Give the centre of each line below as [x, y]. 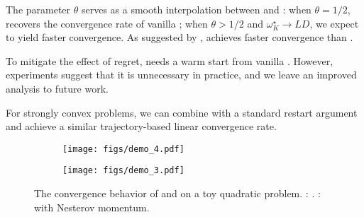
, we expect [334, 23]
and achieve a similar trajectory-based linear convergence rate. [141, 126]
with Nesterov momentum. [92, 207]
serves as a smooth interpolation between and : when [196, 9]
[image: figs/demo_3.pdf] [123, 171]
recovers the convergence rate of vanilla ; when [107, 23]
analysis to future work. [57, 88]
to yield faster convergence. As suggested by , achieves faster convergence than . [180, 37]
